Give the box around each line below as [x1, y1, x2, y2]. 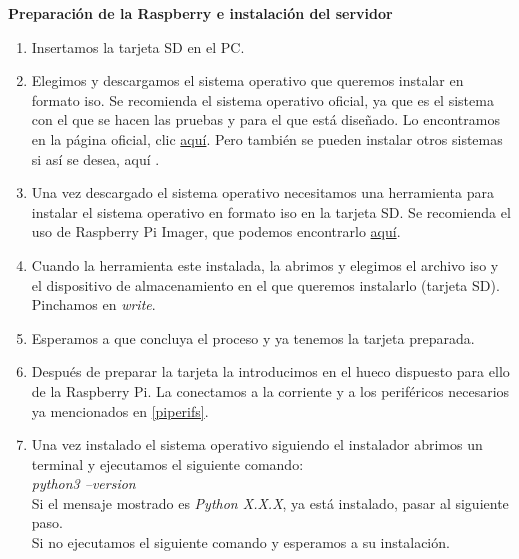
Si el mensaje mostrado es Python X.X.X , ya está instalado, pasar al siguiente [31, 492, 509, 513]
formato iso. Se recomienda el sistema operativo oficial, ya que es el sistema [31, 89, 494, 110]
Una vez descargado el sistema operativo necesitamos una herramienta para [31, 182, 494, 203]
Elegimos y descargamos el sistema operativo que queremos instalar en [31, 70, 464, 91]
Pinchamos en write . [31, 294, 156, 315]
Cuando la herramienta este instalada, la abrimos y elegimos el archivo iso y [31, 254, 499, 275]
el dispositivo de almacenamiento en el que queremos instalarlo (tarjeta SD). [31, 274, 500, 295]
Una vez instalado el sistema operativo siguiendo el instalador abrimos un [31, 434, 483, 455]
